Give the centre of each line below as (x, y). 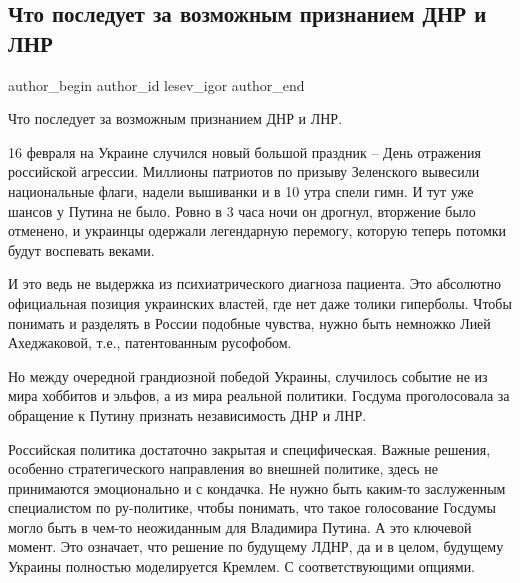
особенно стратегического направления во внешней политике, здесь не (223, 468)
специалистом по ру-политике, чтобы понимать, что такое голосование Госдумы (252, 507)
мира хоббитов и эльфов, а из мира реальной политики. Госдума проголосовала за (259, 395)
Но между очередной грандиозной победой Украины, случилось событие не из (248, 375)
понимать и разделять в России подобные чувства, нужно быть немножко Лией (249, 322)
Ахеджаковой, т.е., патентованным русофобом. (150, 342)
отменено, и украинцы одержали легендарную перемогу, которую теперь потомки (257, 230)
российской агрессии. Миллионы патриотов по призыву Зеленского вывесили (244, 171)
